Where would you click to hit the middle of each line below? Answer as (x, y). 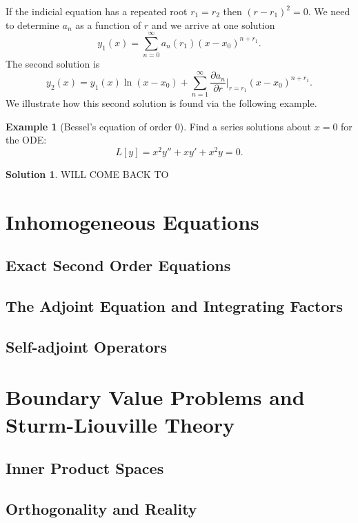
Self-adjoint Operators (87, 346)
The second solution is (53, 64)
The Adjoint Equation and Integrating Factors (175, 306)
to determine (32, 24)
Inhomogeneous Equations (132, 221)
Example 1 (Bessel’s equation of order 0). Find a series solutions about (159, 126)
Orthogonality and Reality (101, 508)
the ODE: (26, 140)
